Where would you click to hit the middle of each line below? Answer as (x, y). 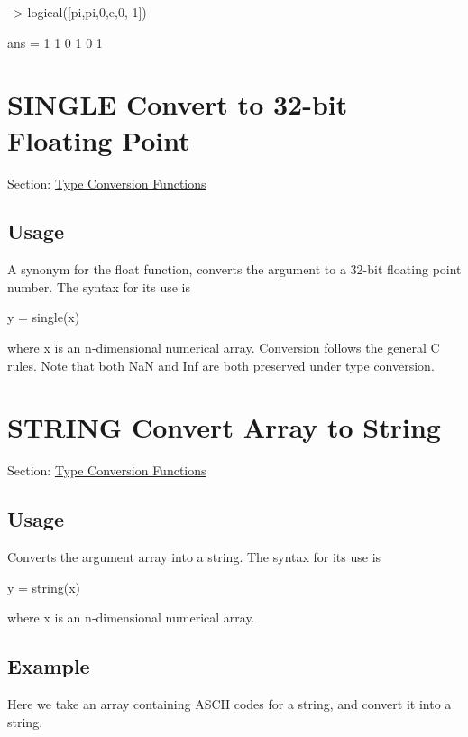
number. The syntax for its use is (99, 286)
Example (49, 666)
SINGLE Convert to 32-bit (178, 104)
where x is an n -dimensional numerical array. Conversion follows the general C (224, 348)
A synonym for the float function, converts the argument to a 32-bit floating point (234, 269)
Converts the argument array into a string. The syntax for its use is (194, 557)
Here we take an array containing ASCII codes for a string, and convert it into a (229, 704)
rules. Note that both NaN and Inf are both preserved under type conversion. (221, 365)
